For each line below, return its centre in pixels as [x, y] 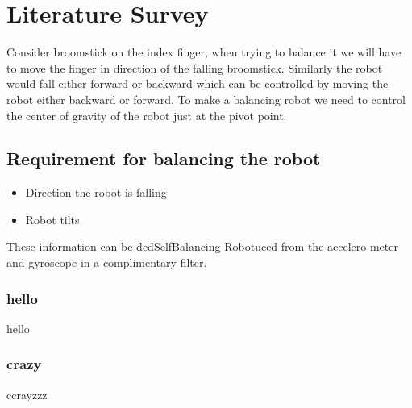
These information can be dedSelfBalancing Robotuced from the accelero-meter [202, 246]
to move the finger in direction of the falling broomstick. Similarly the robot [195, 67]
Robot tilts [52, 219]
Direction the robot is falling [96, 192]
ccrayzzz [27, 394]
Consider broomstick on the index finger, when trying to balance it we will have [204, 52]
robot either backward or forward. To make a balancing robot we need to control [206, 99]
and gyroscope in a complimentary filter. [107, 262]
